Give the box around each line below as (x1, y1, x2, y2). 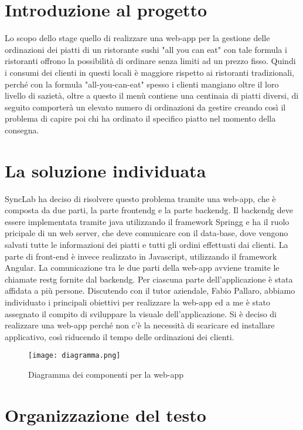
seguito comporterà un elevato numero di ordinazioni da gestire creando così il (5, 100, 286, 113)
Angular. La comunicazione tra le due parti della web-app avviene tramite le (5, 261, 280, 274)
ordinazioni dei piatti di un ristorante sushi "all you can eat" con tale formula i (5, 43, 287, 55)
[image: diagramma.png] (28, 351, 121, 360)
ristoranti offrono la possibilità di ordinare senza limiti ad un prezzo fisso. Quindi (5, 55, 296, 67)
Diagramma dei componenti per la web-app (28, 368, 184, 380)
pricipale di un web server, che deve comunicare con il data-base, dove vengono (5, 227, 288, 239)
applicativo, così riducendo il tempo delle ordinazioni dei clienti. (5, 330, 234, 342)
